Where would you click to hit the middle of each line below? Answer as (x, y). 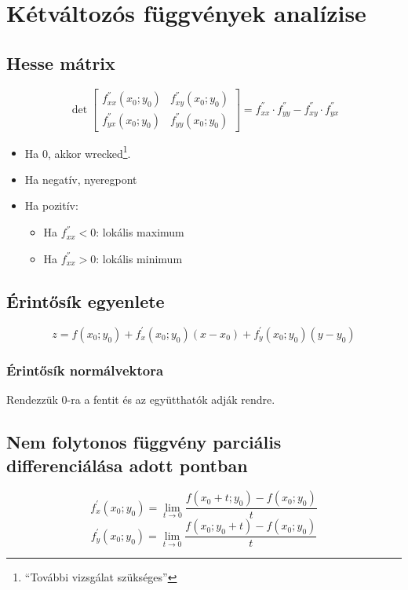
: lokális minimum (139, 258)
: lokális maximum (140, 232)
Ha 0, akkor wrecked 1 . (78, 152)
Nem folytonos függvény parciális (144, 442)
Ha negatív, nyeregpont (81, 179)
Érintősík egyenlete (86, 300)
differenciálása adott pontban (127, 465)
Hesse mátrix (61, 62)
